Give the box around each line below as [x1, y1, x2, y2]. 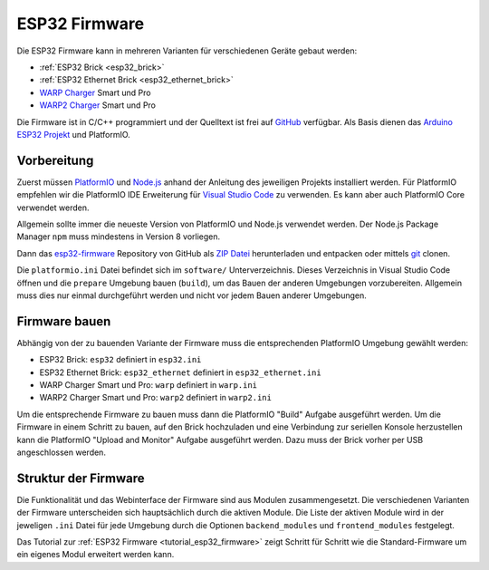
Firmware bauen [16, 314, 111, 329]
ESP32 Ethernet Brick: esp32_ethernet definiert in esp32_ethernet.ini [39, 367, 321, 378]
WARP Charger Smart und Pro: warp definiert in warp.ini [39, 380, 258, 390]
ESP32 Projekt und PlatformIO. [16, 129, 130, 140]
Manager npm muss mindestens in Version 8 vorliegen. [16, 231, 221, 242]
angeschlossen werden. [16, 447, 106, 458]
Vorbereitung [16, 152, 94, 168]
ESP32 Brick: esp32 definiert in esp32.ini [39, 354, 202, 365]
